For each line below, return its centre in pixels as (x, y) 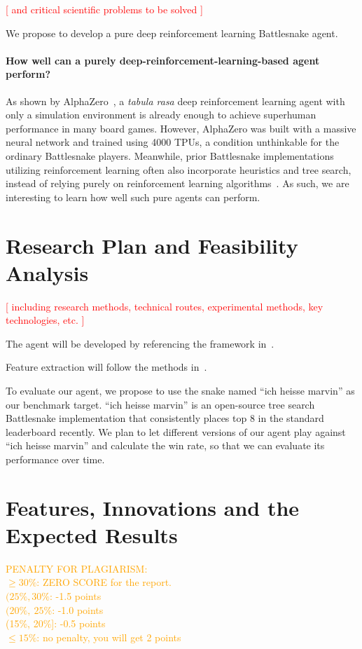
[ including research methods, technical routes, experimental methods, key (165, 306)
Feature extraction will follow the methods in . (106, 367)
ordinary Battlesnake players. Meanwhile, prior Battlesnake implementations (170, 155)
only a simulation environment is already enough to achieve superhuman (161, 115)
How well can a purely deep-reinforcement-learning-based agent (163, 60)
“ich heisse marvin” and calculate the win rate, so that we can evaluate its (165, 445)
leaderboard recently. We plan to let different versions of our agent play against (176, 431)
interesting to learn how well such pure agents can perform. (133, 197)
